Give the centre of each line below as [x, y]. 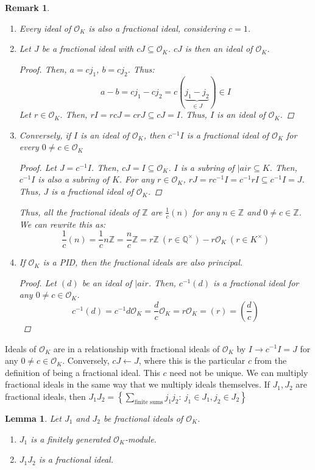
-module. [140, 439]
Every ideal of [45, 28]
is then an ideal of [219, 49]
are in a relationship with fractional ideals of [136, 348]
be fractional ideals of [143, 418]
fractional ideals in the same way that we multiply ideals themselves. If [137, 384]
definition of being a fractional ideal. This [83, 372]
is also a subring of [73, 179]
